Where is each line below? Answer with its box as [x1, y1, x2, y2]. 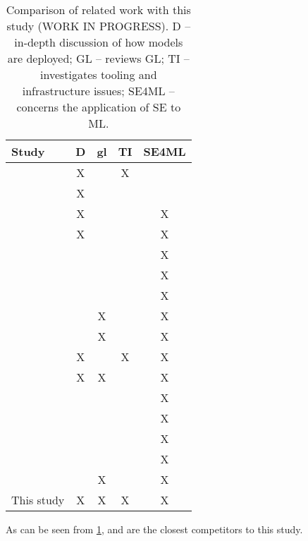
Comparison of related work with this [6, 1, 191, 18]
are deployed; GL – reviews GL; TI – [7, 50, 190, 66]
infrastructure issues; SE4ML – [22, 83, 175, 99]
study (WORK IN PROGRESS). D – [6, 18, 191, 34]
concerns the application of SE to [16, 99, 181, 115]
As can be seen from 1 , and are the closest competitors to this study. [6, 522, 303, 536]
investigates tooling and [40, 66, 157, 83]
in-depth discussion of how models [14, 34, 183, 50]
